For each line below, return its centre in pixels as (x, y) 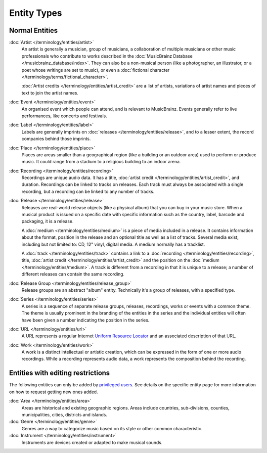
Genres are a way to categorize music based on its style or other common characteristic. (112, 428)
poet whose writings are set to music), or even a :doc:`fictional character (96, 70)
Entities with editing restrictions (60, 373)
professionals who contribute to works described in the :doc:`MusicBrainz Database (107, 56)
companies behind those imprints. (56, 139)
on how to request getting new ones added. (54, 392)
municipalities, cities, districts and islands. (64, 414)
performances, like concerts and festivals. (64, 116)
